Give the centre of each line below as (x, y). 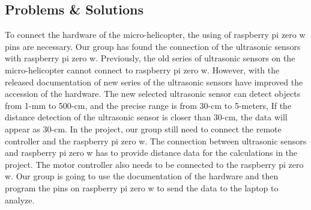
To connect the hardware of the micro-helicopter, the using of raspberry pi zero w (155, 35)
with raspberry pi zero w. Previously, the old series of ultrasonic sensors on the (150, 58)
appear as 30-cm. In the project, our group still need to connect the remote (143, 128)
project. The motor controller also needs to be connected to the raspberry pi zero (154, 164)
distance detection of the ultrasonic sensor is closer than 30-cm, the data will (146, 117)
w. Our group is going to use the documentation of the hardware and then (142, 176)
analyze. (20, 199)
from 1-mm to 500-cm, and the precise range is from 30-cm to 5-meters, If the (148, 105)
